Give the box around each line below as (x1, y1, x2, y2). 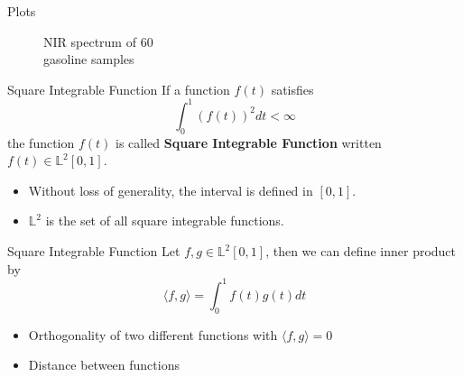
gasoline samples (43, 50, 134, 69)
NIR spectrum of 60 (43, 32, 153, 51)
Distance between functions (28, 355, 180, 374)
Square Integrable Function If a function (7, 79, 230, 98)
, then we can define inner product (265, 242, 457, 261)
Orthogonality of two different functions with (28, 325, 278, 344)
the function (7, 133, 75, 152)
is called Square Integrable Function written (116, 133, 382, 152)
